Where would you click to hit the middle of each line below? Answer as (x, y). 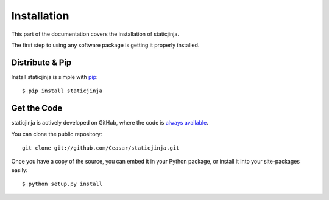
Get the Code (37, 109)
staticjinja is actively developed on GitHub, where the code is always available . (110, 123)
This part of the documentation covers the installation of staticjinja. (95, 34)
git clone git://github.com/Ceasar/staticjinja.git (101, 148)
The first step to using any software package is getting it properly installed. (105, 45)
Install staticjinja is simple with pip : (55, 77)
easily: (19, 170)
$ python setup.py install (62, 184)
